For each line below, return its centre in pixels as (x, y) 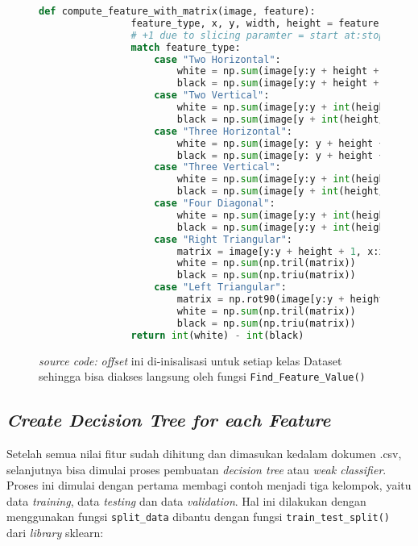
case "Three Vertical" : (217, 167)
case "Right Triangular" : (223, 239)
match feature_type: (186, 47)
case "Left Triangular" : (220, 288)
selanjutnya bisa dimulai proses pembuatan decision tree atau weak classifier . (197, 469)
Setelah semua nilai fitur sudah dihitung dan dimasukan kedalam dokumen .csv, (204, 453)
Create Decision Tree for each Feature (169, 420)
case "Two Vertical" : (212, 96)
